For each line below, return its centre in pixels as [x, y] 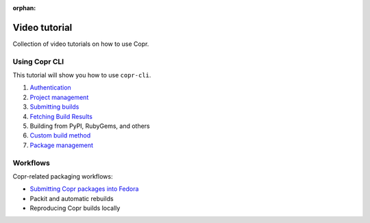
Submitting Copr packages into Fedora [84, 189]
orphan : [24, 8]
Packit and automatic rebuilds [72, 198]
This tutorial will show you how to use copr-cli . [82, 75]
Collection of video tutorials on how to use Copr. [81, 44]
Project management [59, 97]
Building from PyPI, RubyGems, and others [90, 126]
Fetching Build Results [61, 116]
